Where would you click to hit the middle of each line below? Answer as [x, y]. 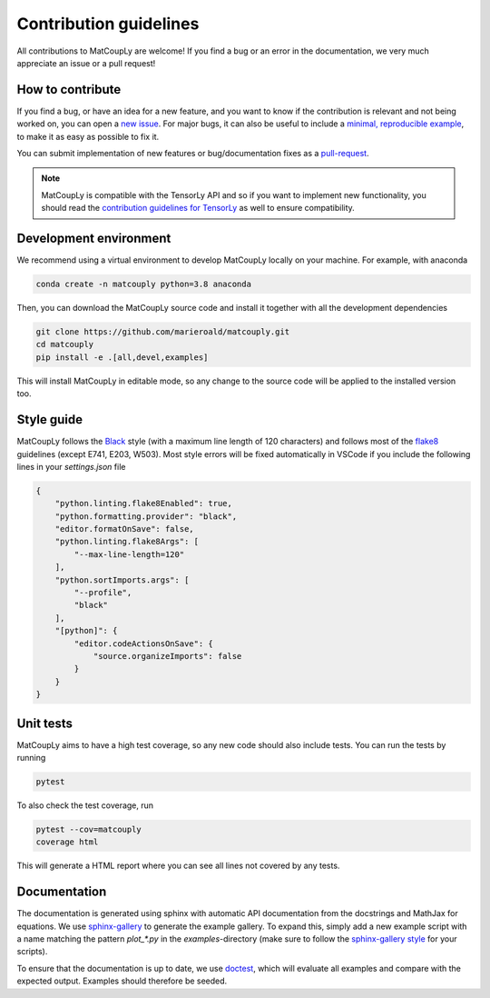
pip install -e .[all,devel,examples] [122, 357]
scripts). [32, 952]
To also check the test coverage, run [85, 805]
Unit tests [44, 723]
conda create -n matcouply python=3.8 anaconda [143, 284]
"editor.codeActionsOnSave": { [143, 644]
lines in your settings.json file [71, 466]
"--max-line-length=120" [129, 554]
